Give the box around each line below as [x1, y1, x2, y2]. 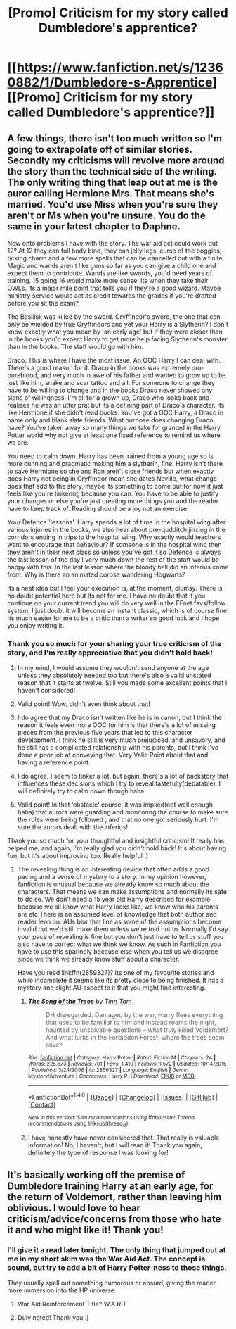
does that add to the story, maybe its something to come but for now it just [7, 482, 223, 490]
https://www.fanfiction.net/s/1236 [16, 60, 223, 75]
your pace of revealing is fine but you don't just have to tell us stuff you [17, 933, 224, 941]
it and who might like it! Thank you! [7, 1223, 164, 1236]
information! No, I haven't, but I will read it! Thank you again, [27, 1141, 202, 1150]
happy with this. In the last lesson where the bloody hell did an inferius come [7, 563, 229, 571]
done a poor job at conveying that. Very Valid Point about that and [17, 751, 209, 760]
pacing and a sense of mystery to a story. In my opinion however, [17, 873, 206, 881]
